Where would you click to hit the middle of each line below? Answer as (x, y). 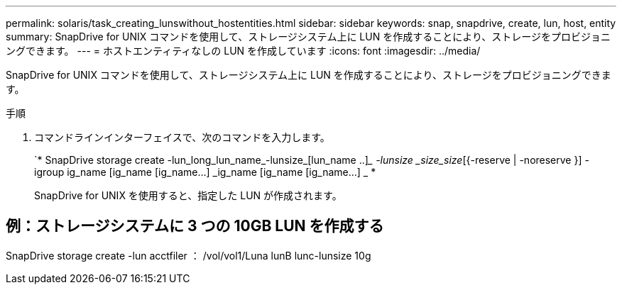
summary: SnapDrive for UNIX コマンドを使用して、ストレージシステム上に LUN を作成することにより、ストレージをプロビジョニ (309, 37)
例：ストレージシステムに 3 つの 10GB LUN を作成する (195, 226)
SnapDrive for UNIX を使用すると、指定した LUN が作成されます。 (188, 195)
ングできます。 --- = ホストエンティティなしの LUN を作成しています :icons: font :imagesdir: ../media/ (243, 51)
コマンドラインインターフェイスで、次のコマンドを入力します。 (182, 137)
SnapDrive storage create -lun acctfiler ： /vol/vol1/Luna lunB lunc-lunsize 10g (189, 255)
